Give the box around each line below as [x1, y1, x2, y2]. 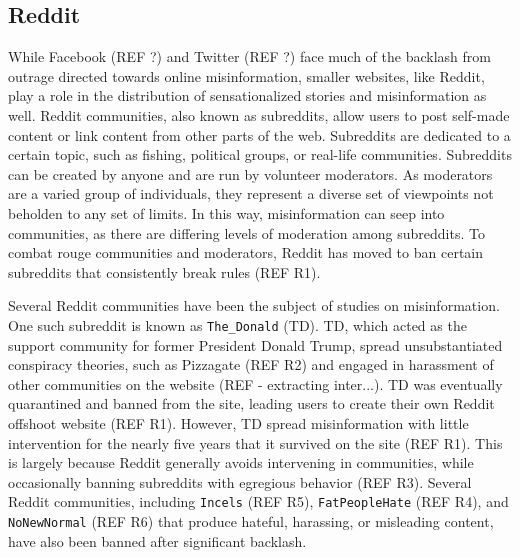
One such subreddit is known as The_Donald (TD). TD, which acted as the [8, 314, 467, 335]
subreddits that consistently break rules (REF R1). [8, 261, 321, 282]
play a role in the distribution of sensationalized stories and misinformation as [8, 85, 487, 106]
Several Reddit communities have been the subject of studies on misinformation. [8, 295, 500, 316]
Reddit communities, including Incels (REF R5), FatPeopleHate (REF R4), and [8, 491, 509, 512]
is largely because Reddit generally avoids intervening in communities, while [8, 452, 474, 473]
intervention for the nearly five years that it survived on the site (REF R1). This [8, 432, 503, 453]
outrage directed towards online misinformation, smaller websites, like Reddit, [8, 65, 485, 86]
